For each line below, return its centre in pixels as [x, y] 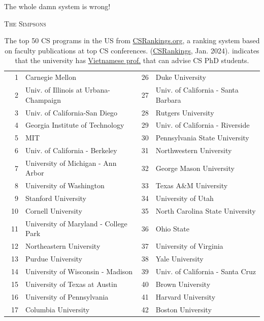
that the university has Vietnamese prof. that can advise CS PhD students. [132, 60]
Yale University [179, 259]
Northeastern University [63, 246]
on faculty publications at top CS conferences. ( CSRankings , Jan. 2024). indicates [132, 50]
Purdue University [54, 259]
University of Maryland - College [76, 223]
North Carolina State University [206, 211]
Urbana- [97, 90]
